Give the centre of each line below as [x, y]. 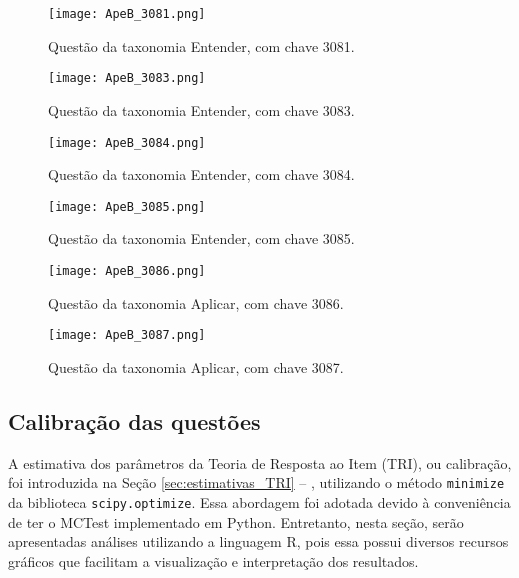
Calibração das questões [134, 420]
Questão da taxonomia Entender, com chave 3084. [201, 174]
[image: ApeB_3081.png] [127, 14]
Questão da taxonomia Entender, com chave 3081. [201, 45]
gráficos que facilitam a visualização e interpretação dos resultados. [213, 560]
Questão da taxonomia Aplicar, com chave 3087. [196, 366]
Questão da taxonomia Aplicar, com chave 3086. [196, 302]
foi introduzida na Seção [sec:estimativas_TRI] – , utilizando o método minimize [256, 482]
